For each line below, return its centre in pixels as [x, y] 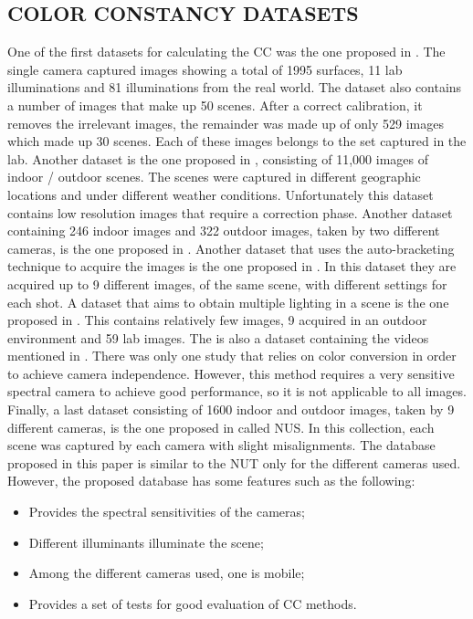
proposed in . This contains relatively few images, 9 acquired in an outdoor [217, 320]
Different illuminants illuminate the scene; [146, 542]
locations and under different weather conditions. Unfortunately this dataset [221, 194]
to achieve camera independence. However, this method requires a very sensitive [231, 373]
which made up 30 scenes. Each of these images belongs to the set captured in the [237, 141]
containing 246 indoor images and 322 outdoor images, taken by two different [224, 231]
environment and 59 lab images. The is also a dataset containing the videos [218, 337]
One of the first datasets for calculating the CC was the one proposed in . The [226, 52]
